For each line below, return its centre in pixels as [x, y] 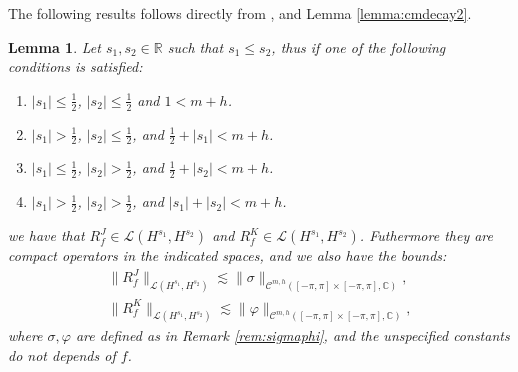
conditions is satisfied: [75, 66]
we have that [46, 235]
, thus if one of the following [358, 46]
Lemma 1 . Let [54, 46]
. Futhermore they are [426, 235]
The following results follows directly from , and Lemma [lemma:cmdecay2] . [240, 13]
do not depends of [62, 355]
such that [195, 46]
